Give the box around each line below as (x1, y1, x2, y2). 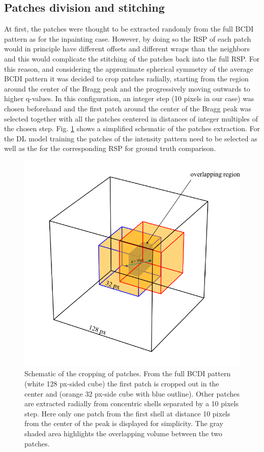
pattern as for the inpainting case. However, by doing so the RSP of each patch (4, 33, 251, 44)
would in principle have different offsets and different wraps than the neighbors (4, 43, 250, 54)
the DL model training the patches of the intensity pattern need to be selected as (4, 133, 257, 143)
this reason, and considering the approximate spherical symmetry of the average (4, 63, 253, 74)
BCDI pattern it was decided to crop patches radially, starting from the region (4, 73, 249, 84)
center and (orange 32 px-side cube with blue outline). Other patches (24, 388, 240, 399)
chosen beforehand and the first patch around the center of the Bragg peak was (4, 103, 251, 113)
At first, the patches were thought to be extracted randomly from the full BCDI (4, 23, 254, 34)
